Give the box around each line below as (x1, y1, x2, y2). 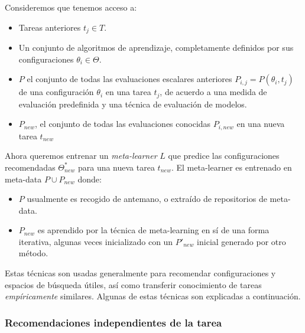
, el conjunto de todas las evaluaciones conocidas (35, 117, 211, 130)
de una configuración (18, 86, 94, 98)
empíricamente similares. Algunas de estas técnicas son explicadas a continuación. (5, 290, 301, 302)
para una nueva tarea (77, 161, 155, 173)
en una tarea (105, 86, 151, 98)
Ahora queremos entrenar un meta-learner (5, 149, 157, 162)
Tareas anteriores (18, 21, 81, 33)
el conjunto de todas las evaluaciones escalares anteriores (27, 73, 232, 85)
